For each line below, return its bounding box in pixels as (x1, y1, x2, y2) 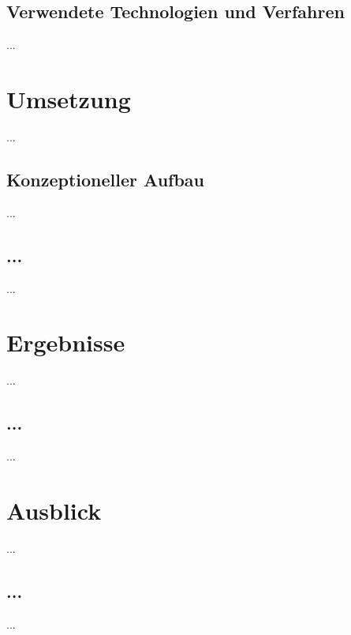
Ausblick (6, 494, 102, 526)
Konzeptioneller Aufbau (6, 167, 205, 191)
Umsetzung (6, 82, 131, 115)
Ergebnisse (6, 326, 125, 359)
